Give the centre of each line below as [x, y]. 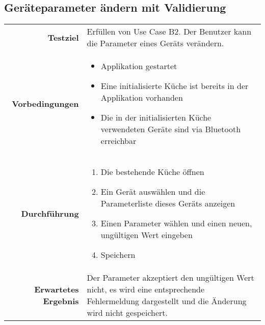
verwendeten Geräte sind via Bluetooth [171, 129]
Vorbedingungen [45, 103]
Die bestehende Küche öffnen [152, 172]
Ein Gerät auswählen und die [153, 192]
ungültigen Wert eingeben [147, 235]
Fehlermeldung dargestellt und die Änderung [167, 301]
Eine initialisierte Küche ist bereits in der [175, 86]
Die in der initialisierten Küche [156, 117]
